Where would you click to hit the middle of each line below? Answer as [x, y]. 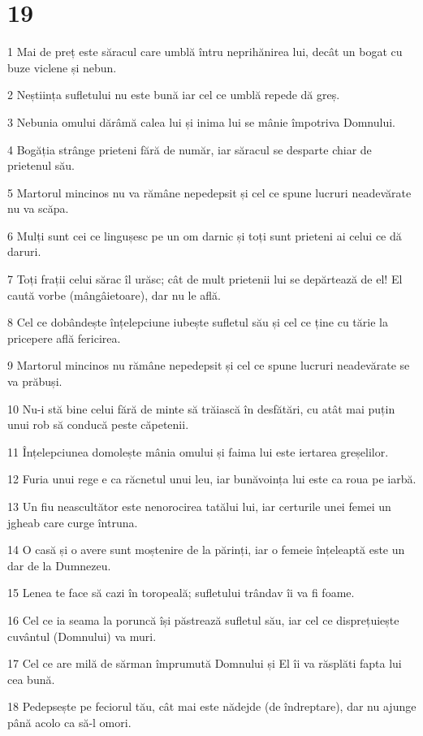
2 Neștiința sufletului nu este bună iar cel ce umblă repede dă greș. [174, 95]
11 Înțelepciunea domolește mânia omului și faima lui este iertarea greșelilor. [198, 451]
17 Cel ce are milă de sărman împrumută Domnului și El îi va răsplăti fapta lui [205, 663]
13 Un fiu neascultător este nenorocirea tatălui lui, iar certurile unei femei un [199, 506]
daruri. [24, 251]
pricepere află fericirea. [64, 338]
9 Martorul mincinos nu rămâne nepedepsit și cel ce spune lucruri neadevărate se [209, 365]
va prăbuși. [35, 381]
